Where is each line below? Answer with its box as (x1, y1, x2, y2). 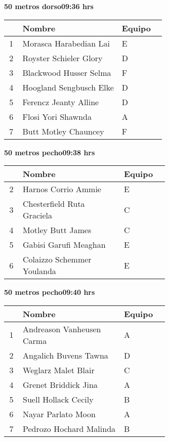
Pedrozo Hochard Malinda (23, 422, 116, 434)
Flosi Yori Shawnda (22, 110, 92, 122)
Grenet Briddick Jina (23, 378, 98, 390)
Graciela (23, 209, 52, 222)
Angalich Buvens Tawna (23, 349, 108, 361)
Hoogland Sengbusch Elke (22, 81, 114, 93)
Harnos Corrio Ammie (23, 183, 101, 195)
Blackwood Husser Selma (22, 66, 111, 78)
